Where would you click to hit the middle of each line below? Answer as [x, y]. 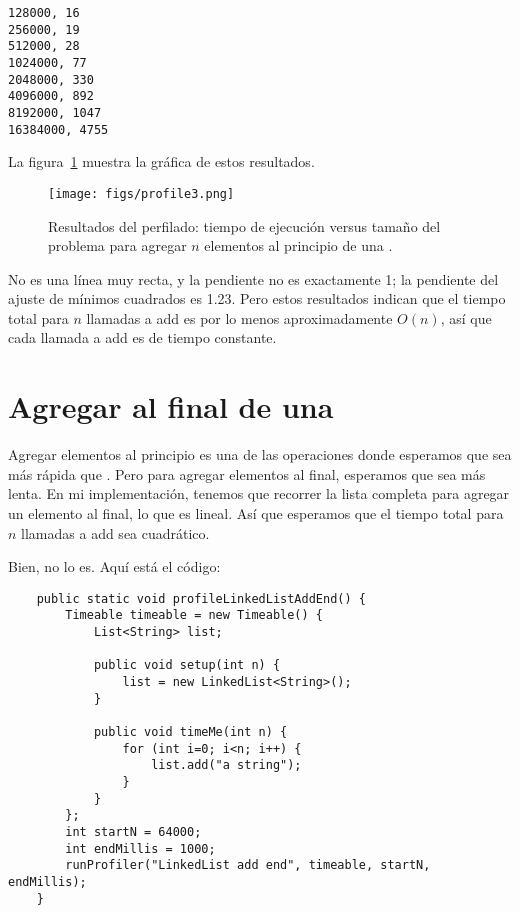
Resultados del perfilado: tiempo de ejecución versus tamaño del [244, 225]
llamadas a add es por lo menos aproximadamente [239, 317]
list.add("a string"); [226, 765]
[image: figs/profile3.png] [141, 193]
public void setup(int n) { [187, 665]
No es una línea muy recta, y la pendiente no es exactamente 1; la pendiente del [253, 278]
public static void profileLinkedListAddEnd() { [201, 598]
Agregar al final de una [171, 406]
